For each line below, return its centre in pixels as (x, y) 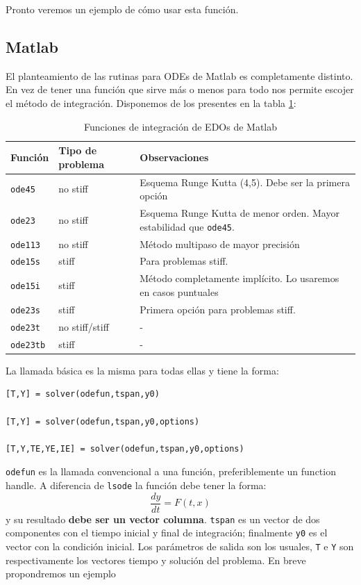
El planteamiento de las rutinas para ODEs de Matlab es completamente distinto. (179, 75)
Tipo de (78, 150)
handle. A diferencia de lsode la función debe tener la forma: (136, 485)
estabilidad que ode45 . (187, 226)
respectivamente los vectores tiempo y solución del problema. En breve (156, 560)
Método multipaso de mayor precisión (220, 244)
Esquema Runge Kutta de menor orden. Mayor (240, 213)
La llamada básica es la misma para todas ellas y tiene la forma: (142, 370)
